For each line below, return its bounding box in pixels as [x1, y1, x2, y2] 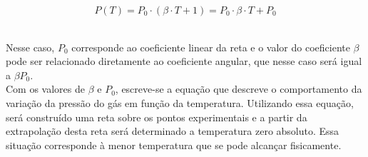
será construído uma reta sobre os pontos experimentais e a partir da [6, 109, 307, 124]
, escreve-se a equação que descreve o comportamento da [115, 81, 362, 96]
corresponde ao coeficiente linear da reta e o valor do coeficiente [71, 39, 350, 54]
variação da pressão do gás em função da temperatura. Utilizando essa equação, [6, 95, 354, 110]
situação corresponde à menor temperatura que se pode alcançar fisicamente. [6, 137, 342, 152]
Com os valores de [6, 81, 85, 96]
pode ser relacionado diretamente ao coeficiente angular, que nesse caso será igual [6, 54, 362, 69]
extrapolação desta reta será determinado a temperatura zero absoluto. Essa [6, 123, 339, 138]
